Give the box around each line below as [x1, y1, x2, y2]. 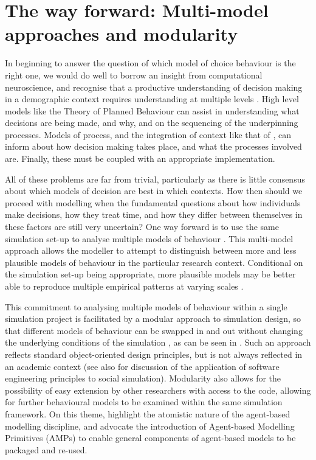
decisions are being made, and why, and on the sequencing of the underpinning [5, 116, 298, 129]
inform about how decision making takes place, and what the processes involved [5, 140, 302, 153]
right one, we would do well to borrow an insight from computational [5, 68, 263, 81]
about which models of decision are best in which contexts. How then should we [5, 184, 303, 197]
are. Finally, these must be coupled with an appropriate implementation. [5, 152, 275, 165]
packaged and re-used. [5, 443, 88, 456]
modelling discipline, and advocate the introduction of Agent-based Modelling [5, 419, 295, 432]
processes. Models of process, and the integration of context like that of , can [5, 128, 292, 141]
